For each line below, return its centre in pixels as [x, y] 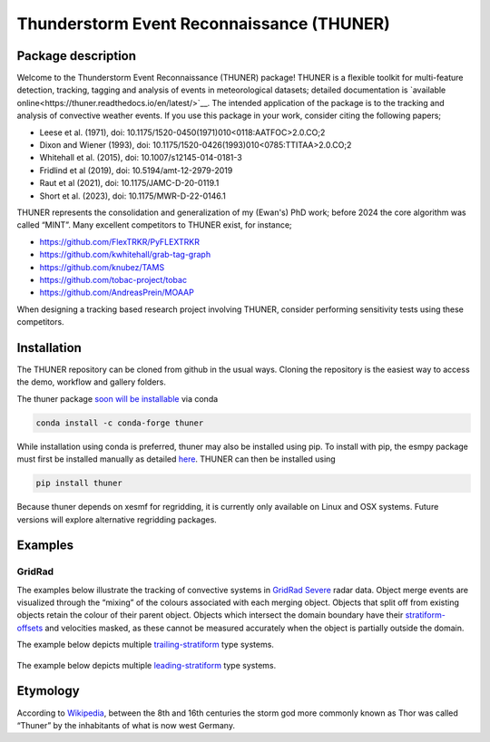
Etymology [49, 691]
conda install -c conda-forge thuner [120, 423]
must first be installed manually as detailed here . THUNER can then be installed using [176, 459]
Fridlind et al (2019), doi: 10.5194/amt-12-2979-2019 [136, 170]
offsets [30, 628]
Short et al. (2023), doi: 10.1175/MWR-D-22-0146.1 [132, 196]
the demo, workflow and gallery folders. [92, 382]
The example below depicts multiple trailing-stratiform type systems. [145, 645]
